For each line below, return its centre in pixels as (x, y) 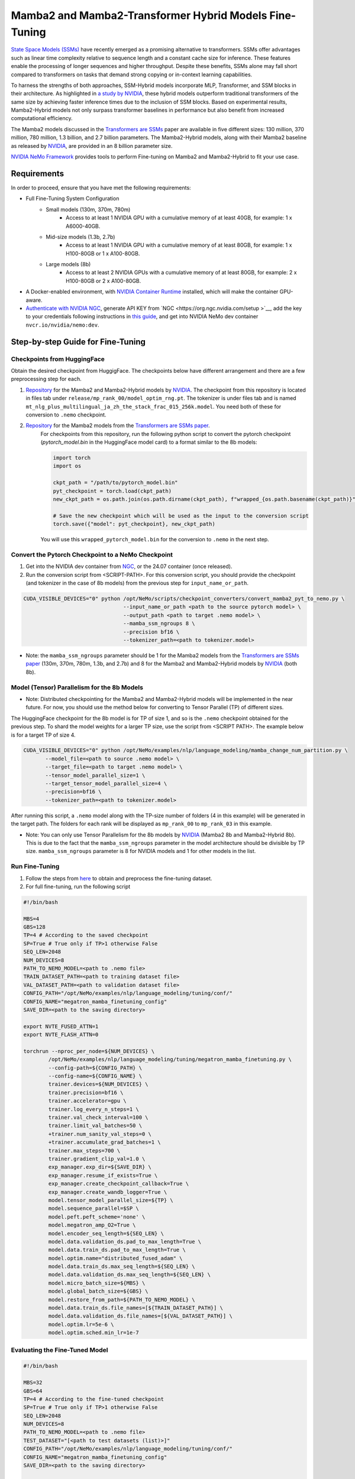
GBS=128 (34, 927)
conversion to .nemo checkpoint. (66, 415)
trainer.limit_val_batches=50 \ (95, 1126)
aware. (34, 300)
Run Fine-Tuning (35, 867)
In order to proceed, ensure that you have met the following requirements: (101, 188)
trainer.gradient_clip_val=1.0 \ (97, 1159)
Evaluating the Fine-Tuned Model (59, 1350)
